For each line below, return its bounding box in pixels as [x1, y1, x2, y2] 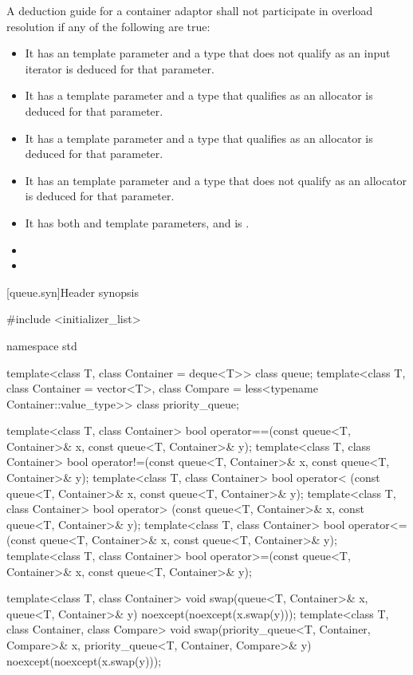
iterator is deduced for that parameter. [25, 60, 214, 77]
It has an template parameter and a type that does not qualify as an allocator [25, 172, 407, 188]
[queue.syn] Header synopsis [6, 283, 140, 300]
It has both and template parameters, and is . [25, 214, 250, 231]
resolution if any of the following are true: [6, 18, 210, 34]
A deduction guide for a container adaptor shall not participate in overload [6, 2, 373, 18]
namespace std [6, 337, 77, 353]
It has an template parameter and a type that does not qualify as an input [25, 45, 391, 61]
